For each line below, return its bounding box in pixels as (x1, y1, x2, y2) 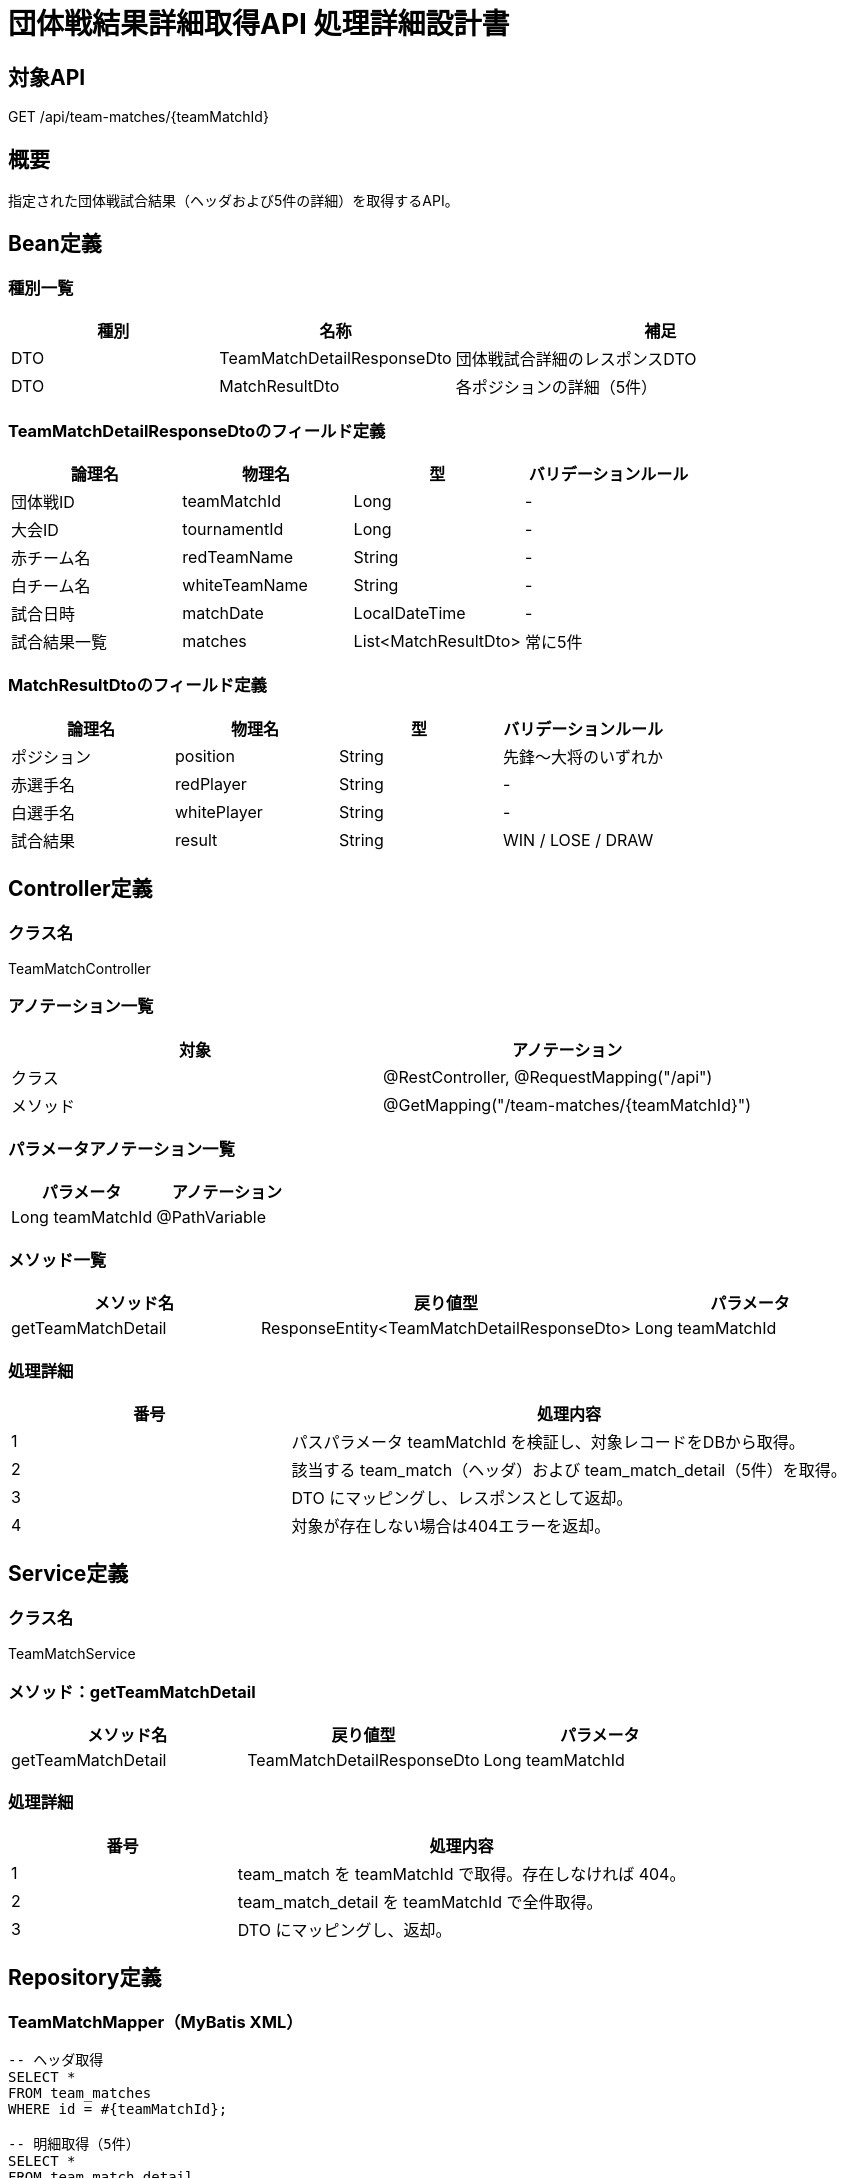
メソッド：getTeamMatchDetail (8, 1681, 256, 1702)
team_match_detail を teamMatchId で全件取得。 (237, 1891, 603, 1912)
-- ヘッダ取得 (8, 2051, 104, 2068)
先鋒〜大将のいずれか (503, 746, 664, 767)
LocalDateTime (353, 602, 466, 623)
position (175, 745, 235, 766)
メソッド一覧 (8, 1249, 107, 1270)
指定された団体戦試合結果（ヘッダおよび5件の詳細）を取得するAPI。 (8, 192, 459, 210)
